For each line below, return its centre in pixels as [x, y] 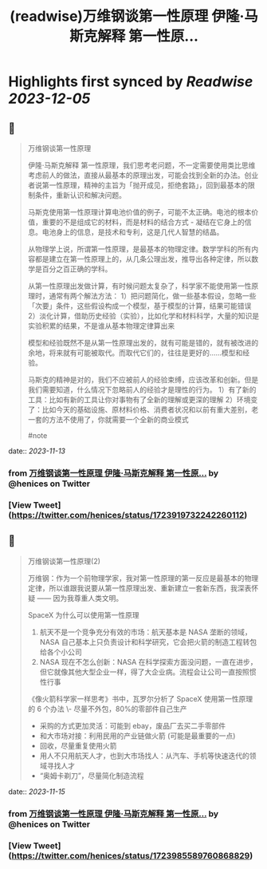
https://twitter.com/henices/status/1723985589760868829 [131, 855]
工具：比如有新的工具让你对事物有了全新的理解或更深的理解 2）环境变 [143, 399]
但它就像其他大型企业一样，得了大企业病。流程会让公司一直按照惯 [148, 672]
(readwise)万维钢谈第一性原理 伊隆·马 [134, 16]
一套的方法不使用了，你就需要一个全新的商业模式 [108, 419]
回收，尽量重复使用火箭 [78, 745]
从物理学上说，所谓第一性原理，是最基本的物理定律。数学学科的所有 [139, 249]
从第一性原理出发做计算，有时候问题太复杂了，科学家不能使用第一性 [139, 286]
